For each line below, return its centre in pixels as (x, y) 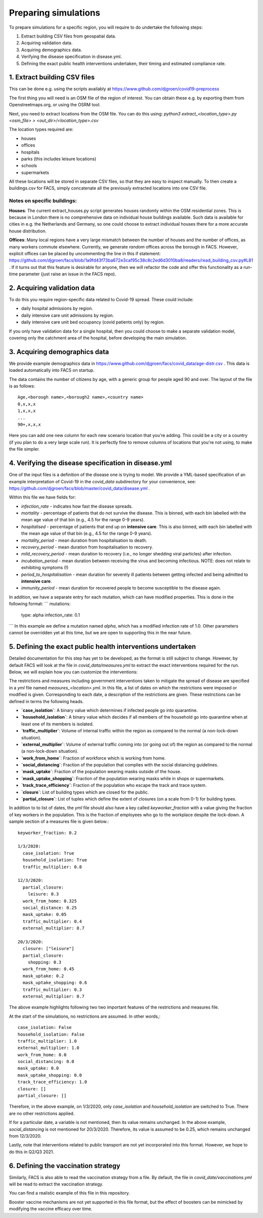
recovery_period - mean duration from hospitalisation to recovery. (87, 547)
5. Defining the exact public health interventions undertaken (103, 647)
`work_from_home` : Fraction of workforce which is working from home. (94, 758)
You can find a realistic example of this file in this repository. (69, 1193)
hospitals (30, 152)
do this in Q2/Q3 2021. (32, 1152)
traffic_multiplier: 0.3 (52, 990)
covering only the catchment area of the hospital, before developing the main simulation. (98, 338)
